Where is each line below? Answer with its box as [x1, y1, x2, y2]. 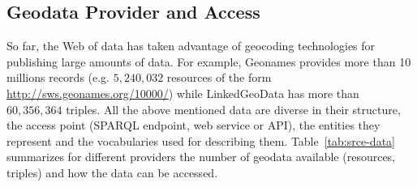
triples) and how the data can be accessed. [6, 164, 218, 181]
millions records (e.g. [6, 69, 110, 86]
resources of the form [166, 69, 272, 86]
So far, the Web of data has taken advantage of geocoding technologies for [6, 37, 376, 54]
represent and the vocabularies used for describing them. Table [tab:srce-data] [6, 132, 395, 149]
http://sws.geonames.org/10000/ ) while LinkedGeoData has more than [6, 84, 359, 101]
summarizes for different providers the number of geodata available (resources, [6, 148, 396, 165]
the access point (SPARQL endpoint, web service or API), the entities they [6, 117, 380, 134]
